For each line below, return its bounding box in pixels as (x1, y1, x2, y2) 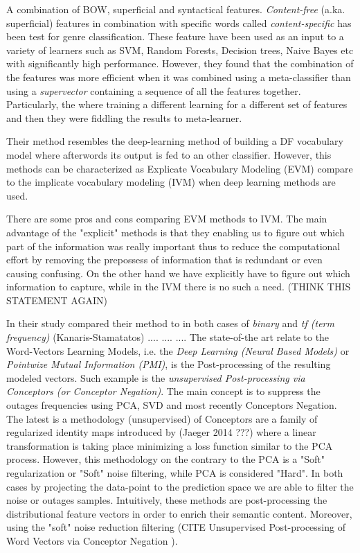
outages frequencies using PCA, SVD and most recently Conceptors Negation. (6, 398, 337, 412)
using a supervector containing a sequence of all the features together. (6, 83, 301, 98)
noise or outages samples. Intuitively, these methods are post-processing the (6, 493, 327, 507)
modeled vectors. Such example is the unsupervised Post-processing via (6, 370, 305, 385)
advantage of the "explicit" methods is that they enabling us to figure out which (6, 225, 345, 239)
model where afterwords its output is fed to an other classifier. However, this (6, 147, 332, 161)
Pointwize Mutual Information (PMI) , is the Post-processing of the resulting (6, 357, 331, 371)
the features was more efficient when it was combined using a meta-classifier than (6, 69, 351, 84)
